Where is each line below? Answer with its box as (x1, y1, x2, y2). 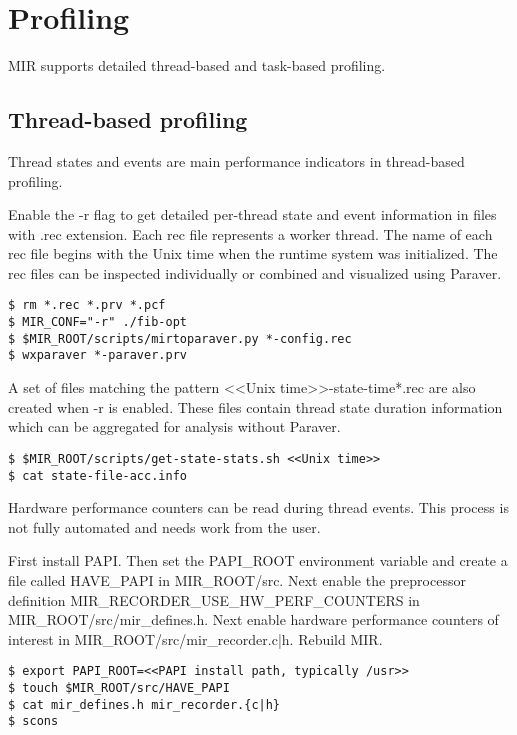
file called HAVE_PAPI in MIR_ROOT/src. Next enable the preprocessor (8, 569, 466, 590)
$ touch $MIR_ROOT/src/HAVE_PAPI (8, 681, 230, 696)
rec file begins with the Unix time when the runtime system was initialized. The (8, 243, 498, 264)
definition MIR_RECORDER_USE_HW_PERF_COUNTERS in (8, 589, 420, 610)
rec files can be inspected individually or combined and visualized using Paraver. (8, 262, 502, 283)
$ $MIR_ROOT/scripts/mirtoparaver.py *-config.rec (8, 331, 352, 346)
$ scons (8, 714, 59, 729)
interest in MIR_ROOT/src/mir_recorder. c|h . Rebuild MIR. (8, 628, 383, 649)
